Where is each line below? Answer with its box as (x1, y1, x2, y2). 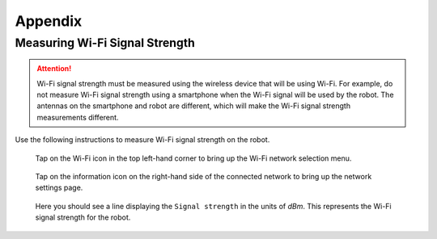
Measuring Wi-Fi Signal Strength (15, 36, 196, 50)
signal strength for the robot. (35, 212, 131, 222)
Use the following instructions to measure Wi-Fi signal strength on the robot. (15, 135, 270, 145)
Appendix (15, 12, 83, 30)
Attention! (36, 64, 72, 73)
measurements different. (36, 112, 119, 122)
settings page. (35, 182, 83, 193)
